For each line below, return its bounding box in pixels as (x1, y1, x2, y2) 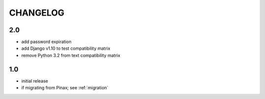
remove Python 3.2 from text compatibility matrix (21, 52, 120, 58)
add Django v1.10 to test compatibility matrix (21, 45, 110, 51)
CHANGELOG (9, 7, 65, 18)
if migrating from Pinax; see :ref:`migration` (21, 85, 108, 91)
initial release (21, 78, 49, 84)
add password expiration (21, 39, 72, 45)
